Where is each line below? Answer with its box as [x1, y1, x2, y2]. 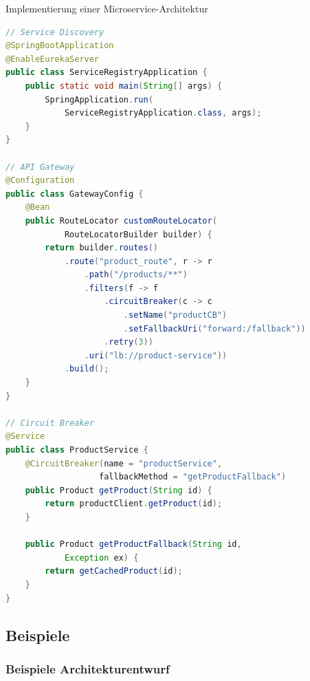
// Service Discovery [5, 27, 104, 37]
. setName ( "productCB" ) [123, 310, 228, 321]
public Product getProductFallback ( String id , [25, 539, 242, 550]
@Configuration [5, 175, 75, 186]
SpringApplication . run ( [45, 94, 153, 105]
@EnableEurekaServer [5, 54, 100, 64]
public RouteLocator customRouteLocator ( [25, 215, 217, 226]
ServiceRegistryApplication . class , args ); [64, 108, 262, 118]
